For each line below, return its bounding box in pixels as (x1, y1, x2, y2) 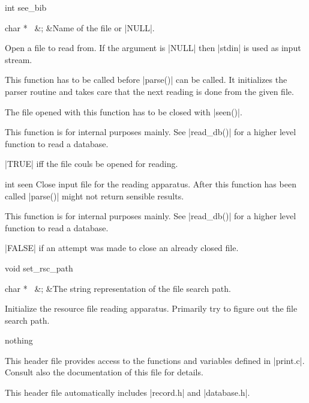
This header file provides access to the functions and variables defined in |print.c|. (5, 354, 305, 366)
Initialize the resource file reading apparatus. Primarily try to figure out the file (5, 302, 298, 315)
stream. (5, 53, 32, 65)
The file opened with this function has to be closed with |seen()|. (5, 105, 242, 118)
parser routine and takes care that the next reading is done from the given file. (5, 85, 294, 97)
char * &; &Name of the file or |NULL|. (5, 21, 155, 34)
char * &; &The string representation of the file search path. (5, 282, 231, 294)
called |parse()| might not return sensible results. (5, 189, 184, 202)
